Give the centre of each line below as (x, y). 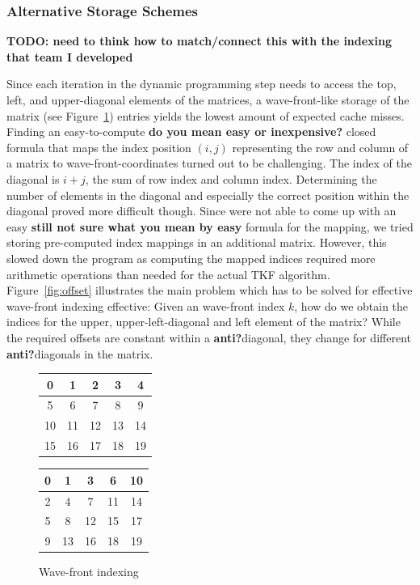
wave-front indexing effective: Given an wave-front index (146, 305)
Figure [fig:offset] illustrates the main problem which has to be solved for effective (210, 290)
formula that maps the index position (99, 147)
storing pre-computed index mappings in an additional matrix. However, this (197, 242)
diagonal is (33, 178)
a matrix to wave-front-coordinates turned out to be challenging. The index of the (209, 163)
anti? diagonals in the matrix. (80, 353)
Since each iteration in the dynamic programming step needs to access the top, (202, 84)
